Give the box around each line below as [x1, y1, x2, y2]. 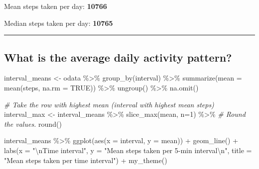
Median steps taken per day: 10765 [4, 17, 113, 28]
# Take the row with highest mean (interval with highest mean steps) [4, 99, 214, 109]
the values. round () [4, 118, 62, 129]
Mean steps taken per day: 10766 [4, 1, 107, 11]
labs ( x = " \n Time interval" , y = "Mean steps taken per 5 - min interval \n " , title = [4, 145, 252, 155]
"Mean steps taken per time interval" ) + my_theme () [4, 155, 167, 165]
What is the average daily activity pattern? [4, 49, 232, 65]
